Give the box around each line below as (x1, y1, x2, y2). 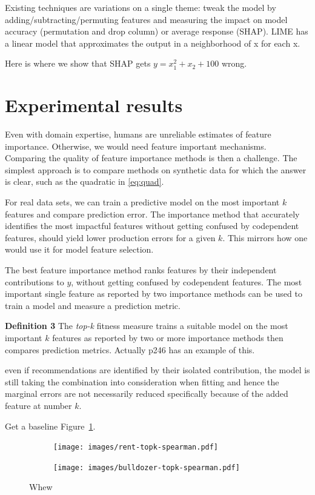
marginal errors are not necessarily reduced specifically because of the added (5, 387, 288, 400)
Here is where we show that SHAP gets (5, 57, 151, 70)
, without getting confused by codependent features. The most (71, 275, 302, 288)
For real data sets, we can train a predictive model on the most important (5, 196, 280, 208)
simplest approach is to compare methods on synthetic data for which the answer (5, 163, 307, 176)
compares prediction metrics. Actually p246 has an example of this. (5, 343, 255, 356)
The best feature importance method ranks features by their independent (5, 264, 277, 276)
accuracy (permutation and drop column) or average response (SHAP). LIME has (5, 25, 308, 38)
